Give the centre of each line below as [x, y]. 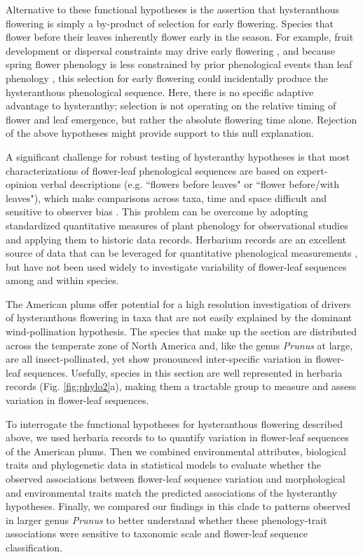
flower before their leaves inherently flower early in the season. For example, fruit [180, 37]
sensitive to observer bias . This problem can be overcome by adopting [157, 212]
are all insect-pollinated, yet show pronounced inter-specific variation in [159, 359]
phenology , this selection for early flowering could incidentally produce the [167, 78]
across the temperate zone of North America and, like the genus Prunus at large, [179, 345]
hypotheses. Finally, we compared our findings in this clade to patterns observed [178, 506]
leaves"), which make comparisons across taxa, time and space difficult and [166, 197]
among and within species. [62, 280]
